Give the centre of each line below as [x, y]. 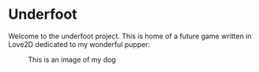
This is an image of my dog [72, 59]
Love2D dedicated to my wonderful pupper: [79, 44]
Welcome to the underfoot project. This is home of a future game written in [130, 36]
